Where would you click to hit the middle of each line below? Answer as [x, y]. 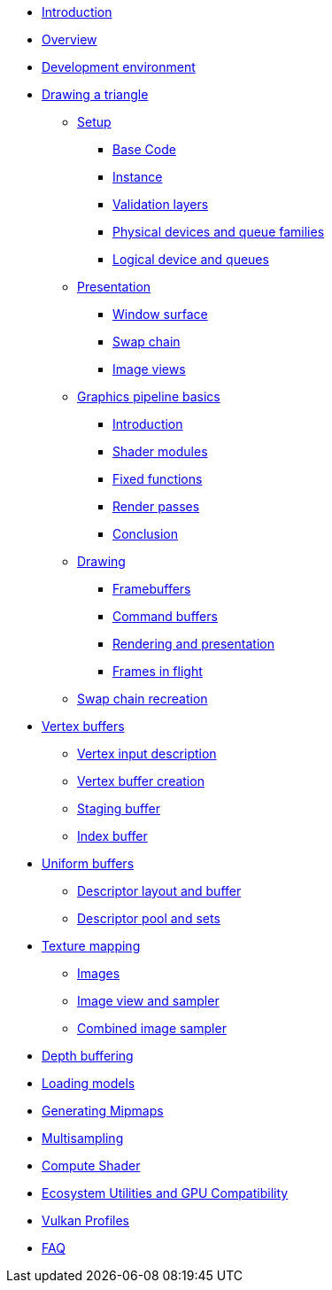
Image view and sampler [148, 1001]
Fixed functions [158, 479]
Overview [69, 39]
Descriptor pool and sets [149, 918]
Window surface [160, 314]
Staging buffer [119, 808]
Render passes [156, 506]
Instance [138, 177]
